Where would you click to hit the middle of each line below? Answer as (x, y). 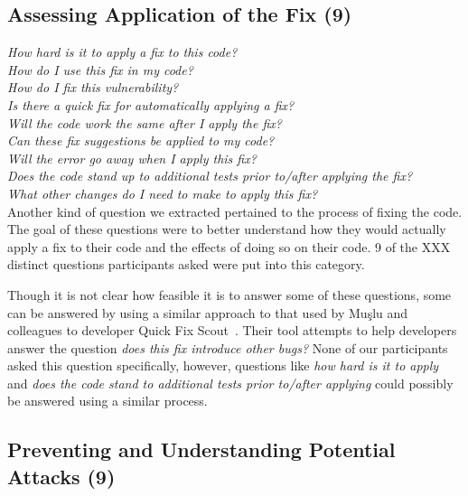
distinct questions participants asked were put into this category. (186, 264)
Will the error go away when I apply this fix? (132, 158)
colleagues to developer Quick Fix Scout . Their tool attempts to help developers (232, 330)
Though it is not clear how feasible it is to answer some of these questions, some (229, 294)
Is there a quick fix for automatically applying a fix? (151, 104)
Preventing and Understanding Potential (201, 449)
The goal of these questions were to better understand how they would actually (227, 229)
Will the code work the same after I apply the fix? (145, 122)
